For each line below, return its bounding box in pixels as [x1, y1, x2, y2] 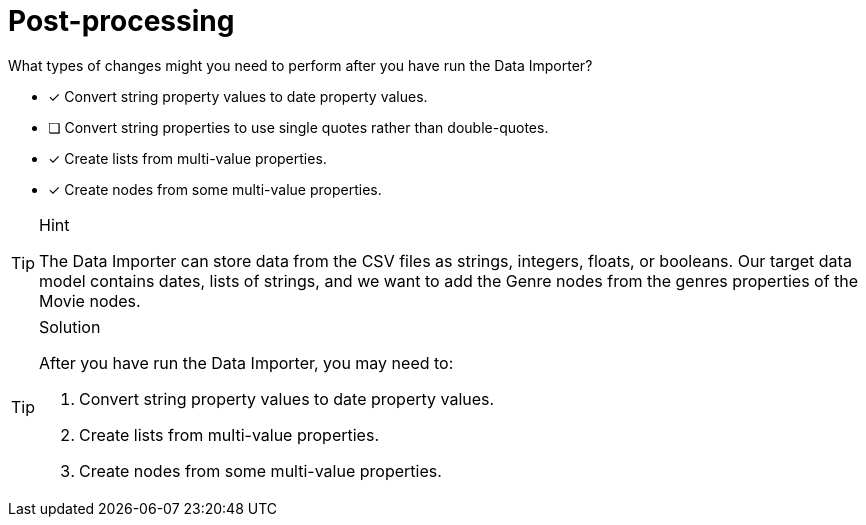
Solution [39, 316, 101, 337]
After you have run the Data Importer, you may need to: [39, 352, 454, 373]
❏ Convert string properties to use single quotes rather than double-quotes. [48, 118, 549, 136]
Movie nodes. [39, 290, 141, 311]
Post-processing [8, 4, 235, 38]
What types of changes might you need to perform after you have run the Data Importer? [8, 56, 593, 74]
